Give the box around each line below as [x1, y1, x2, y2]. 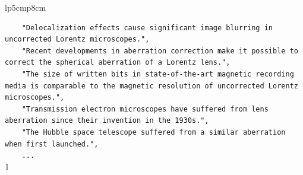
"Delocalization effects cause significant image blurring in [21, 23, 273, 32]
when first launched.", [5, 139, 99, 148]
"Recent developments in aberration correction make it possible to [21, 46, 298, 55]
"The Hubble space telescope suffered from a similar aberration [21, 128, 286, 136]
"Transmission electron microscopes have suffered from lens [21, 104, 269, 113]
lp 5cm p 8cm [5, 1, 46, 13]
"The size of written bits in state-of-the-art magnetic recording [21, 69, 294, 78]
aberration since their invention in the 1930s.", [5, 116, 209, 125]
